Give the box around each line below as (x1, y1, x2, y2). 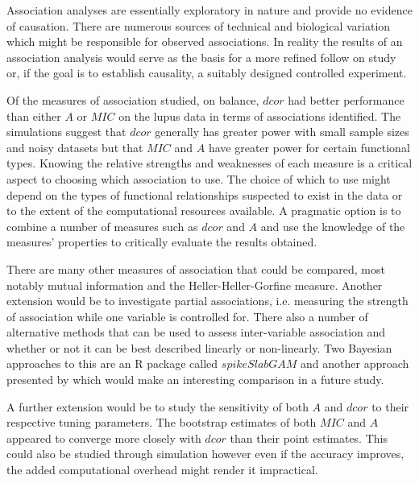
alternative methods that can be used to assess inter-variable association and (6, 324, 386, 341)
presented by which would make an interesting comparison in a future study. (6, 371, 384, 388)
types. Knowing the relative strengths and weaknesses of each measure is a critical (6, 155, 413, 171)
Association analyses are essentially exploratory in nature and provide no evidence (6, 2, 413, 18)
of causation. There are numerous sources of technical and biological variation (6, 17, 391, 34)
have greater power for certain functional (208, 138, 410, 155)
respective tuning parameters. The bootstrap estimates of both (6, 414, 317, 431)
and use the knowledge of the (260, 217, 405, 234)
